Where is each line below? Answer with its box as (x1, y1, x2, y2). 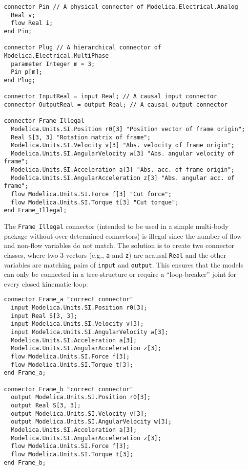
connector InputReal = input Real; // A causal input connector (4, 93, 217, 100)
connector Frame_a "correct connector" (4, 296, 133, 303)
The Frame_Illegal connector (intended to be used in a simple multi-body (4, 221, 229, 231)
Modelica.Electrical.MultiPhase (4, 52, 109, 59)
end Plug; (4, 76, 36, 84)
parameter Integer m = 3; (11, 60, 95, 67)
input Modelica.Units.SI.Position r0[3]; (11, 304, 147, 312)
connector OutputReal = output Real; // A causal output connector (4, 101, 228, 108)
